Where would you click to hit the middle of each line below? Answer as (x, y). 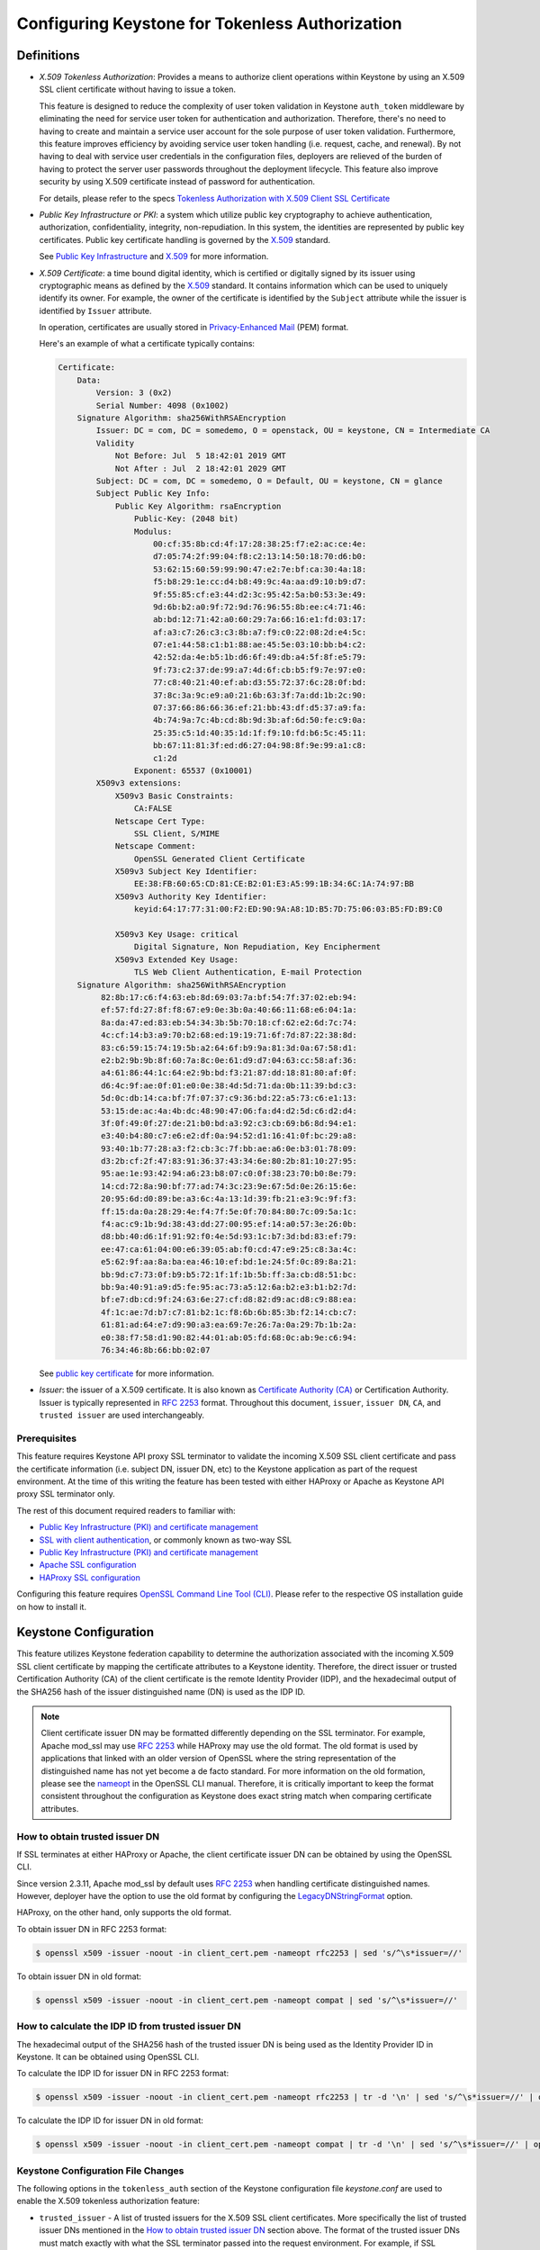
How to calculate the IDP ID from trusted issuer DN (129, 2027)
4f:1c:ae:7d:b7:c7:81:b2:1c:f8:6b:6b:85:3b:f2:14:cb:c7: (229, 1312)
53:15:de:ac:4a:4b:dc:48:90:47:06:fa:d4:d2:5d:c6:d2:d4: (229, 1111)
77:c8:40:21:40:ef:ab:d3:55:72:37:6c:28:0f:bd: (260, 683)
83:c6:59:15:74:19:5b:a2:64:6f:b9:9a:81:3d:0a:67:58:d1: (229, 1048)
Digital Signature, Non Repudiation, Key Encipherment (257, 947)
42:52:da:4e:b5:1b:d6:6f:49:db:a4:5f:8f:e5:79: (260, 657)
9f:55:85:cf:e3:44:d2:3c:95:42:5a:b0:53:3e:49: (260, 594)
